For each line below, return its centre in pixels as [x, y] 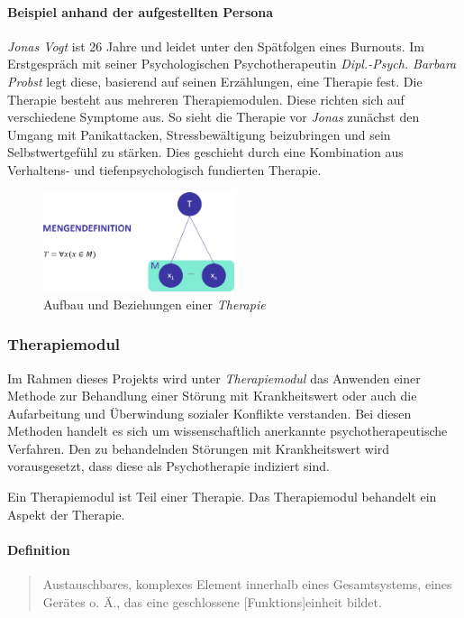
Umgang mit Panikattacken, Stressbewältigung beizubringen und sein [199, 134]
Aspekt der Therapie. [66, 514]
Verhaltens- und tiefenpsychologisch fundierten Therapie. [164, 169]
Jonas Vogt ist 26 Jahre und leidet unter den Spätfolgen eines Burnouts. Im [216, 46]
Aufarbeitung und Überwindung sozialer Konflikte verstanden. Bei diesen [209, 413]
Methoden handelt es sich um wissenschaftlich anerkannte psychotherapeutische [227, 431]
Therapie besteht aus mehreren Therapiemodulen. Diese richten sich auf [206, 99]
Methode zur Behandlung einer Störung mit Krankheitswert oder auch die [212, 396]
